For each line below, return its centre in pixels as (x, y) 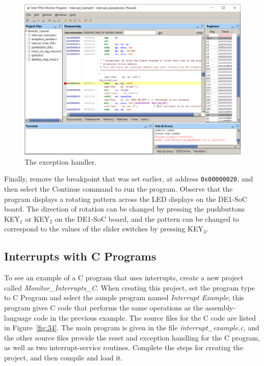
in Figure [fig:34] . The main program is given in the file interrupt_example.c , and (132, 328)
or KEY (37, 218)
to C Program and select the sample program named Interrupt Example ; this (124, 297)
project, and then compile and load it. (63, 357)
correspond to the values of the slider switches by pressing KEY (104, 229)
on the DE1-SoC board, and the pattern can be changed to (147, 218)
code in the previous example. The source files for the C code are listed (145, 317)
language (18, 317)
